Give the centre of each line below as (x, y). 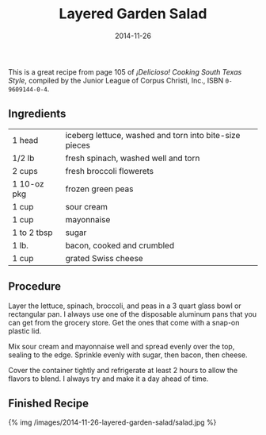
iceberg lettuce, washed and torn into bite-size (153, 135)
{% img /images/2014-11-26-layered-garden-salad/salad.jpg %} (112, 422)
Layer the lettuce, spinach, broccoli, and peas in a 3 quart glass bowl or (125, 306)
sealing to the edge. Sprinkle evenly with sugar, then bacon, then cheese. (128, 355)
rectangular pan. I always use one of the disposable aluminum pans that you (133, 314)
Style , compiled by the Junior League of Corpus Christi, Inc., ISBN (116, 80)
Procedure (35, 287)
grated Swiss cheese (104, 258)
